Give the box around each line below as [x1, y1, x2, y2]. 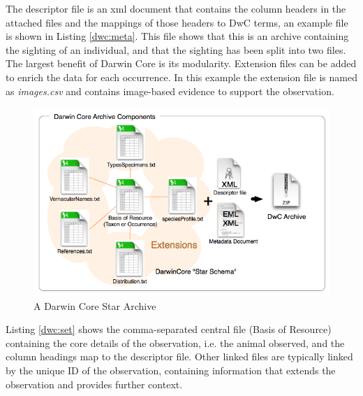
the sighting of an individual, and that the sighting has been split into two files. [6, 42, 346, 57]
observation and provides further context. [6, 376, 183, 391]
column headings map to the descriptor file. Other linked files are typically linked [6, 349, 353, 364]
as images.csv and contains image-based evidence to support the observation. [6, 83, 334, 98]
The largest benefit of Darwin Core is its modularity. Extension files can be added [6, 56, 357, 71]
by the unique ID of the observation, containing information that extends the [6, 363, 336, 378]
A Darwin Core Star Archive [34, 298, 156, 313]
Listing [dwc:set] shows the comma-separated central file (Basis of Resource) [6, 322, 332, 337]
